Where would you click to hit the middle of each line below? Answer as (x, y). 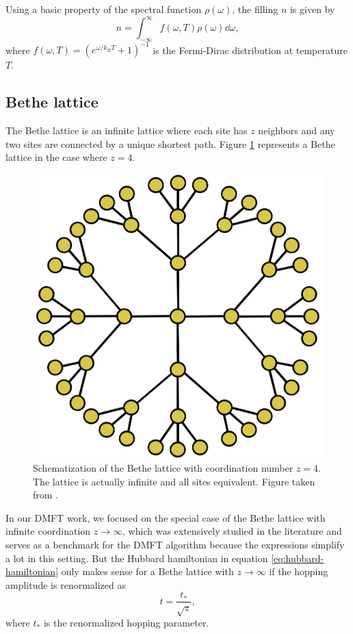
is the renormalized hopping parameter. (126, 623)
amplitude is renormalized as (66, 584)
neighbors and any (297, 130)
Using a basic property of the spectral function (104, 9)
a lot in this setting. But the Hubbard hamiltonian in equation (137, 558)
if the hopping (299, 571)
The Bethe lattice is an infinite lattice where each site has (127, 130)
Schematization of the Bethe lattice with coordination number (163, 467)
